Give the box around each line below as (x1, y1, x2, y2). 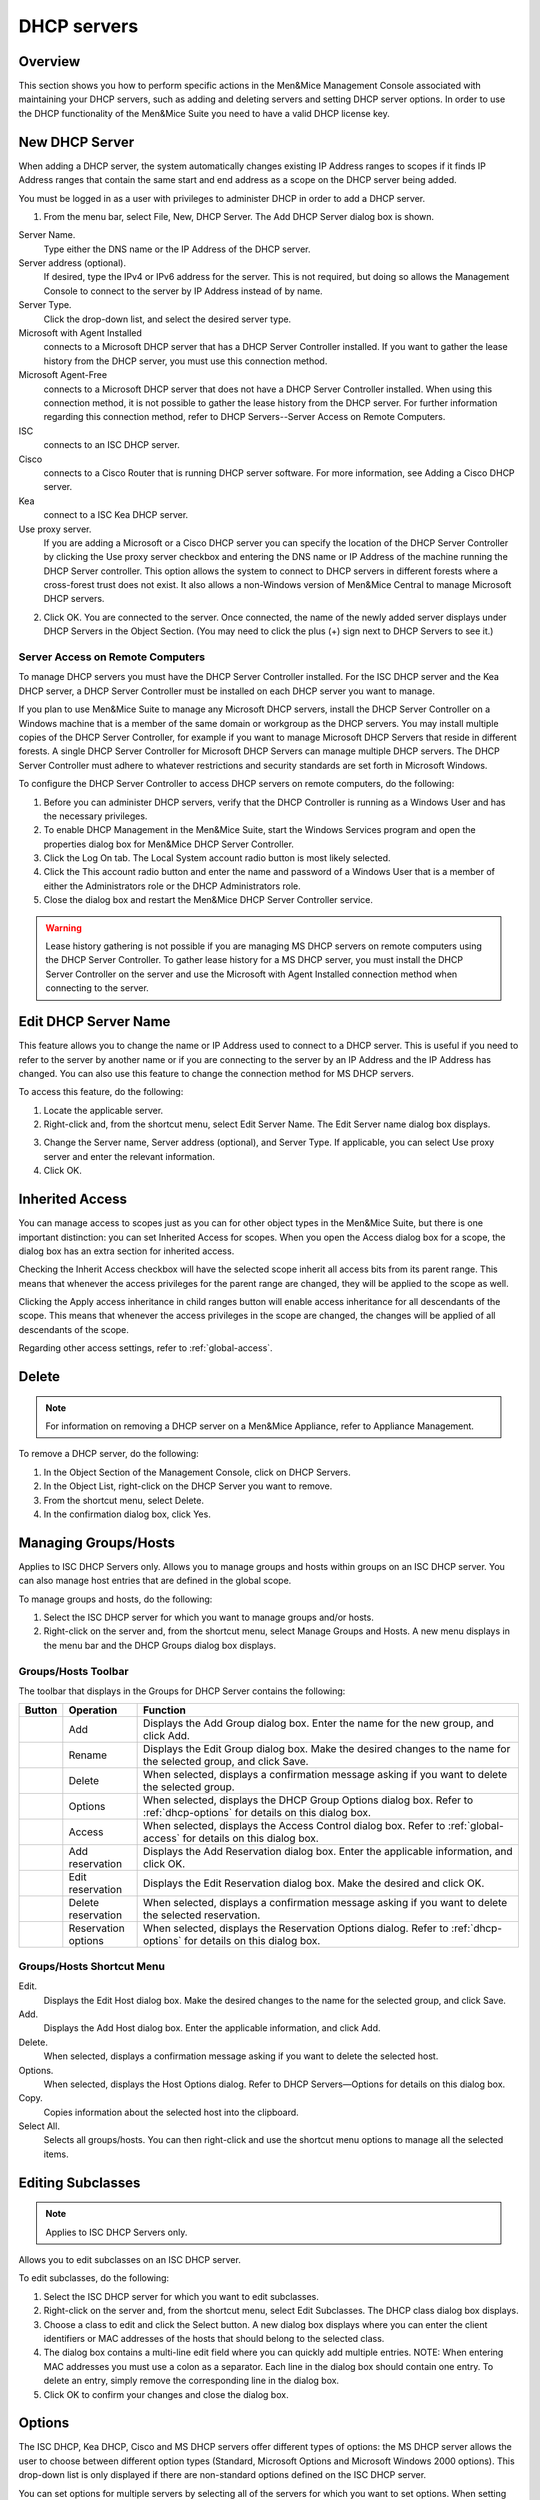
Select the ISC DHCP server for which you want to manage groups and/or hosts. (43, 1611, 374, 1624)
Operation (68, 1703, 118, 1717)
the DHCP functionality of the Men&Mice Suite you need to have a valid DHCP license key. (18, 107, 390, 119)
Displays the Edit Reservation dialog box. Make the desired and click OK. (143, 1876, 485, 1890)
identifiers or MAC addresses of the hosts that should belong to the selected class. (43, 2332, 385, 2344)
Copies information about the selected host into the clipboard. (43, 2106, 299, 2118)
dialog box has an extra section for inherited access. (18, 1245, 235, 1257)
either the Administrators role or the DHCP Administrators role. (43, 880, 302, 892)
